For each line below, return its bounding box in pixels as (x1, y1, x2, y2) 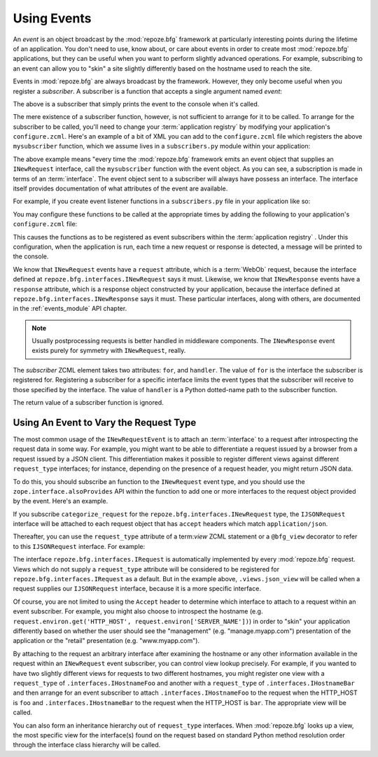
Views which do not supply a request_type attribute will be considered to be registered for (13, 564, 280, 574)
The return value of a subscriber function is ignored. (13, 398, 164, 407)
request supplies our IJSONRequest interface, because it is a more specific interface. (13, 585, 262, 593)
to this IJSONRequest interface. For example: (13, 542, 146, 550)
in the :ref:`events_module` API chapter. (13, 305, 127, 313)
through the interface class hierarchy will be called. (13, 741, 161, 749)
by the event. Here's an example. (13, 497, 108, 506)
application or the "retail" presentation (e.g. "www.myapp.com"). (13, 637, 199, 645)
